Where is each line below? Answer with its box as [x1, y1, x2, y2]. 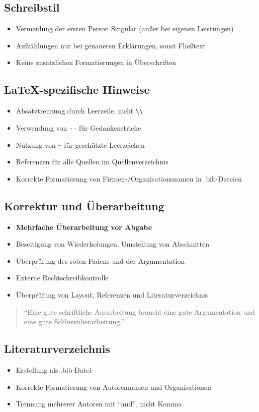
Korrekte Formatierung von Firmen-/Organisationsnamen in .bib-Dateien [16, 173, 242, 184]
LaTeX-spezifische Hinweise [4, 82, 150, 97]
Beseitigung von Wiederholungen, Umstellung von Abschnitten [16, 239, 210, 249]
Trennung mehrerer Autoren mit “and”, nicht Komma [16, 398, 182, 409]
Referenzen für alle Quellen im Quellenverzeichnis [16, 156, 168, 167]
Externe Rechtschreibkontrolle [16, 272, 109, 283]
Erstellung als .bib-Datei [16, 364, 92, 375]
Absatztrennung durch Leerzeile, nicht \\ [16, 105, 143, 116]
